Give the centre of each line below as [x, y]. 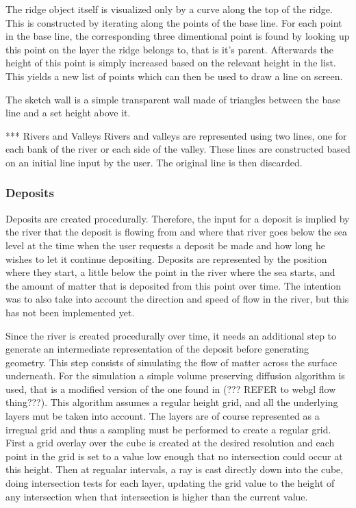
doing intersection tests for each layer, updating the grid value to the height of [170, 483]
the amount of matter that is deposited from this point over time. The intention [173, 285]
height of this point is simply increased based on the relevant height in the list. [171, 63]
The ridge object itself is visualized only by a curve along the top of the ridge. [169, 9]
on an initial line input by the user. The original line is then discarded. [154, 162]
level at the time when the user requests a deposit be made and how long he [165, 245]
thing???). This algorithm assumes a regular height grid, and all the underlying [172, 402]
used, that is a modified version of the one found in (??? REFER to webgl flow [171, 389]
